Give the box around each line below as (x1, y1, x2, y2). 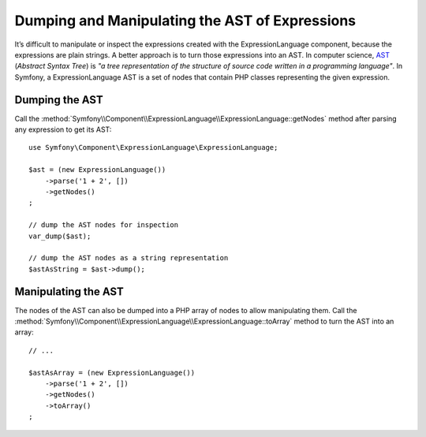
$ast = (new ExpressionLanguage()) (28, 166, 166, 174)
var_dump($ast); (28, 231, 92, 241)
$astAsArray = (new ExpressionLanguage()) (28, 368, 196, 377)
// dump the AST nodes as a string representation (28, 253, 229, 263)
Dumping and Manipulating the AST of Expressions (14, 12, 357, 29)
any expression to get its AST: (14, 125, 112, 134)
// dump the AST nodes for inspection (28, 221, 179, 230)
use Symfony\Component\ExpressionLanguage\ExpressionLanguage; (28, 143, 278, 152)
